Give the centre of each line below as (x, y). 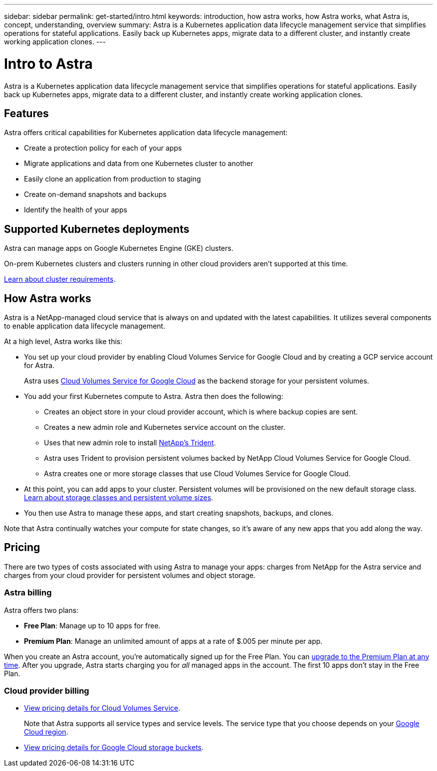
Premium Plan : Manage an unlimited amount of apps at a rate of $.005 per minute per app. (173, 641)
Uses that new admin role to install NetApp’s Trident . (130, 443)
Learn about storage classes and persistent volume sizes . (119, 498)
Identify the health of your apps (76, 210)
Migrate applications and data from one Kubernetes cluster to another (139, 164)
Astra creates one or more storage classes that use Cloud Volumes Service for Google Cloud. (197, 474)
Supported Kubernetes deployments (97, 229)
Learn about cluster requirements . (60, 279)
